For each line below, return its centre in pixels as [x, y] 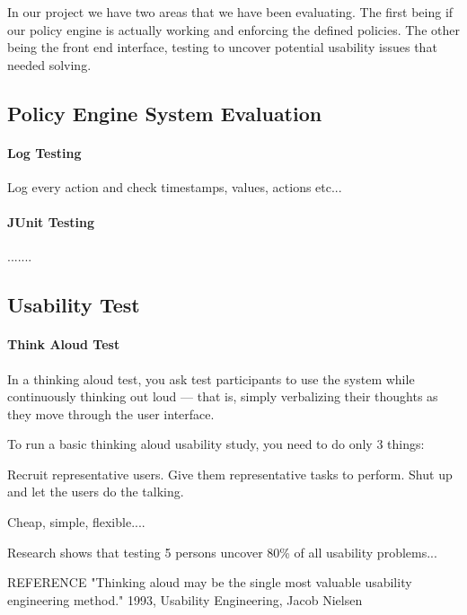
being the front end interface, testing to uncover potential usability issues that [222, 47]
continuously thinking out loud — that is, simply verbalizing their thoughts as [223, 396]
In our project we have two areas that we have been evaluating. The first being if [230, 12]
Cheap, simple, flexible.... [76, 522]
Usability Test [74, 305]
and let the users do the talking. [96, 492]
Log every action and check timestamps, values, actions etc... [175, 186]
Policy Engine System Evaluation [165, 113]
